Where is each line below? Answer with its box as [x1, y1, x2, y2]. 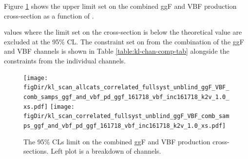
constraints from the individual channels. [4, 55, 126, 65]
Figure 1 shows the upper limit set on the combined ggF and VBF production [4, 1, 237, 11]
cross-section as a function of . [4, 10, 94, 20]
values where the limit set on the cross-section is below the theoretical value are [4, 27, 242, 37]
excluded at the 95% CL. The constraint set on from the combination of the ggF [4, 36, 244, 46]
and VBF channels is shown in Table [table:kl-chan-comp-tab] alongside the [4, 46, 229, 56]
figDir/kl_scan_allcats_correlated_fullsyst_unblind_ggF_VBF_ [23, 84, 229, 91]
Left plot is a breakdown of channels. [51, 146, 161, 156]
